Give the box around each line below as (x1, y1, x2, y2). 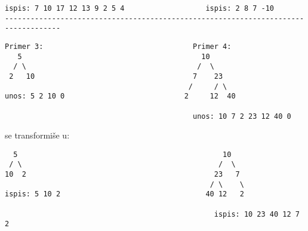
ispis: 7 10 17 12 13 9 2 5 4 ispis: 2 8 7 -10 (5, 4, 275, 13)
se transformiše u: (5, 129, 70, 141)
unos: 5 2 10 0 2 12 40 (5, 92, 236, 101)
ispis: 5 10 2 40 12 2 (5, 190, 244, 199)
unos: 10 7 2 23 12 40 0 (193, 112, 291, 121)
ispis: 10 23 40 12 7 (214, 210, 300, 218)
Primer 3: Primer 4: (5, 42, 232, 51)
